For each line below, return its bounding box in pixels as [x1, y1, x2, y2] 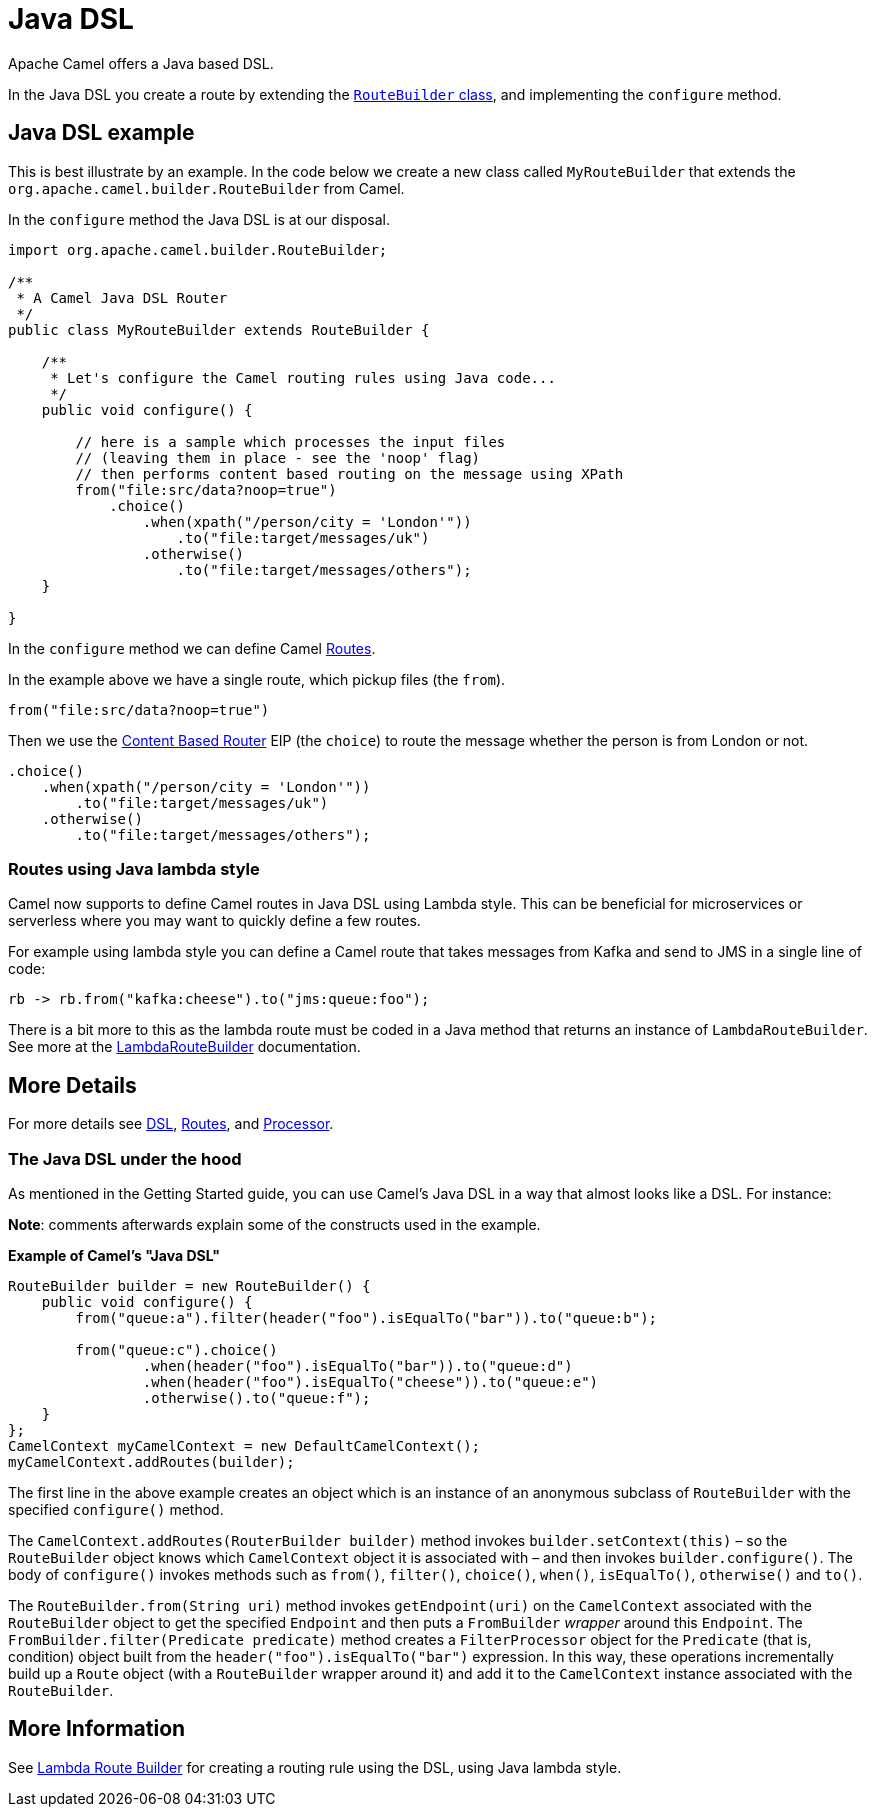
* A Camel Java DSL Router [16, 289, 228, 306]
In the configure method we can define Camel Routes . [8, 639, 376, 657]
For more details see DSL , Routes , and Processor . [8, 1115, 334, 1133]
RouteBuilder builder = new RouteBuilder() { [8, 1277, 371, 1294]
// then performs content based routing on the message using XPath [75, 465, 624, 482]
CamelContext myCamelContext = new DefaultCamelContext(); [8, 1437, 481, 1454]
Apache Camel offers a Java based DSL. [8, 54, 274, 72]
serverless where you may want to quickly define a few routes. [8, 912, 421, 930]
